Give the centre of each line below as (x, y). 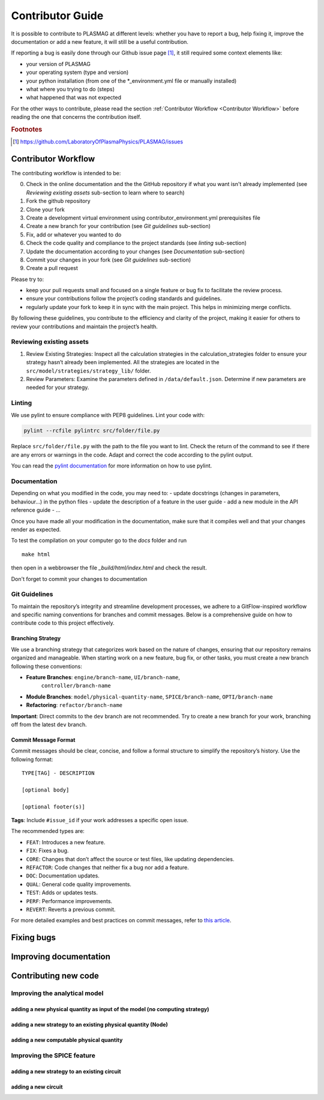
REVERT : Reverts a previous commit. (71, 909)
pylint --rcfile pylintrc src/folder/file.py (92, 431)
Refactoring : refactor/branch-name (74, 705)
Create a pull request (52, 268)
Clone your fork (46, 209)
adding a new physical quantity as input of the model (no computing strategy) (110, 1009)
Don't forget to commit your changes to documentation (79, 579)
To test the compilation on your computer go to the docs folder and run (99, 541)
